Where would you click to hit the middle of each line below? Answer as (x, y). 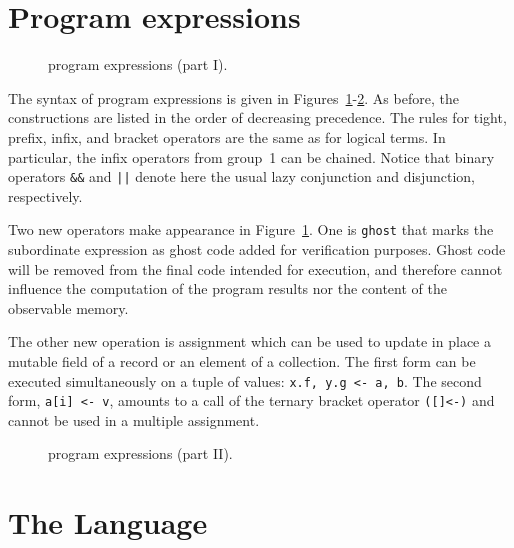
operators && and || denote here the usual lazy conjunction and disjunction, (241, 176)
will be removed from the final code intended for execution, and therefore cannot (255, 268)
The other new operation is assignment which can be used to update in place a (249, 341)
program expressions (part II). (140, 453)
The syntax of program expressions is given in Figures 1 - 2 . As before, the (233, 97)
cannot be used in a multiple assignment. (134, 419)
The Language (108, 522)
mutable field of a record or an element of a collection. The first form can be (242, 360)
